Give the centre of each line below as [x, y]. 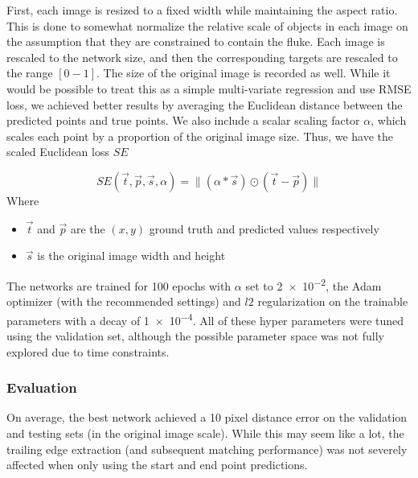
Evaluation [42, 387]
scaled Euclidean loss [58, 152]
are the [88, 228]
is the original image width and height [131, 255]
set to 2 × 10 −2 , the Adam [313, 284]
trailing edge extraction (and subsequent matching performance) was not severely [207, 449]
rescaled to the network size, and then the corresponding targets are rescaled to [202, 57]
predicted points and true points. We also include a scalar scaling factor [183, 120]
